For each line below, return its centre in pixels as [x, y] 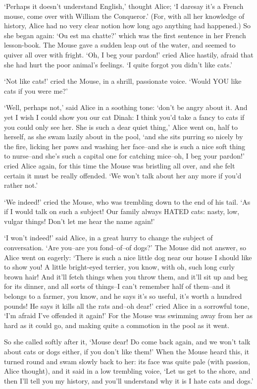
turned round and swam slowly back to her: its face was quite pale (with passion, [127, 361]
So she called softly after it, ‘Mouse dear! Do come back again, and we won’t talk [127, 342]
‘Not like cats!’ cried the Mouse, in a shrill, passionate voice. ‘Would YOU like [123, 81]
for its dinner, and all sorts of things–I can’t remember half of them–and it [117, 286]
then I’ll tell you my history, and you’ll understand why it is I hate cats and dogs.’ [129, 380]
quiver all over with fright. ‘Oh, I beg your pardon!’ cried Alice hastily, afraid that [129, 54]
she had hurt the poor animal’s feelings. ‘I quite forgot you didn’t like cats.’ [118, 64]
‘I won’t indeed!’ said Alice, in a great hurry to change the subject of [108, 238]
